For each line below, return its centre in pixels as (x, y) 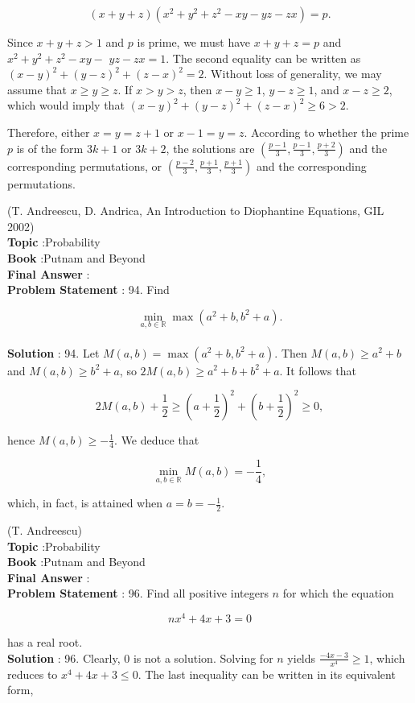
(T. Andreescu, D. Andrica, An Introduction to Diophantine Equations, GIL (196, 211)
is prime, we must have (194, 42)
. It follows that (318, 370)
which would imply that (66, 105)
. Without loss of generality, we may (293, 74)
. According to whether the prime (327, 132)
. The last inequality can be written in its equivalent (267, 674)
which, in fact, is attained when (85, 503)
